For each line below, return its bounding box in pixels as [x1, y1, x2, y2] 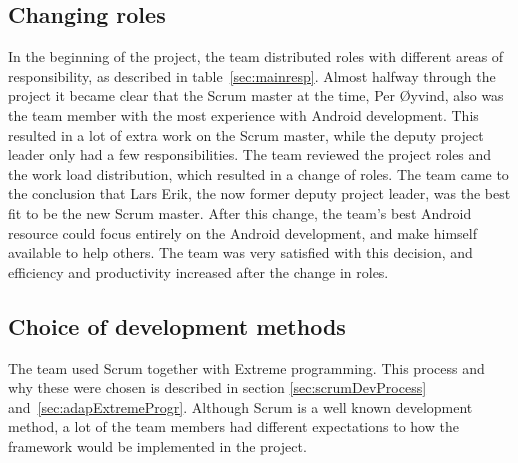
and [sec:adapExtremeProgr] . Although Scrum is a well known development [8, 396, 473, 417]
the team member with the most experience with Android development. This [8, 104, 479, 125]
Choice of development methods [8, 310, 346, 341]
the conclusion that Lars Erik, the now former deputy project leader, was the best [8, 183, 511, 204]
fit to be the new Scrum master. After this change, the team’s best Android [8, 202, 472, 223]
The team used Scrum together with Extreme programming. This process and [8, 357, 485, 378]
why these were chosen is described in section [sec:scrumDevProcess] [8, 377, 427, 398]
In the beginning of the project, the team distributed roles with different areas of [8, 46, 504, 67]
